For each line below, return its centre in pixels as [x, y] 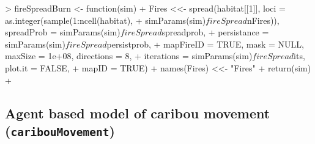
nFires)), [263, 20]
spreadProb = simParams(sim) [63, 32]
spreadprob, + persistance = [215, 32]
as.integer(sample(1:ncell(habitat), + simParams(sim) [106, 20]
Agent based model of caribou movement [138, 113]
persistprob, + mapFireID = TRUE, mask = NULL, [205, 44]
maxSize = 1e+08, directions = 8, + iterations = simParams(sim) [129, 56]
